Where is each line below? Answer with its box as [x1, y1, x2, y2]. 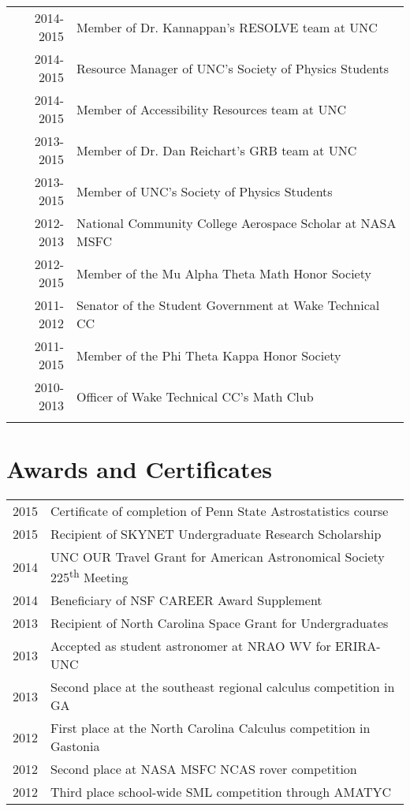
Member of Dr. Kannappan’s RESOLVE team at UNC [76, 17, 378, 36]
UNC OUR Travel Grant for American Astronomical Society [50, 548, 385, 566]
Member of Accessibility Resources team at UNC [76, 99, 346, 118]
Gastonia [50, 737, 100, 756]
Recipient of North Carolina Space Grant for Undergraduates [50, 614, 389, 633]
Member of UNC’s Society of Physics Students [76, 181, 333, 200]
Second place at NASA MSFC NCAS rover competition [50, 760, 357, 779]
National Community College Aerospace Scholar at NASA [76, 214, 397, 232]
